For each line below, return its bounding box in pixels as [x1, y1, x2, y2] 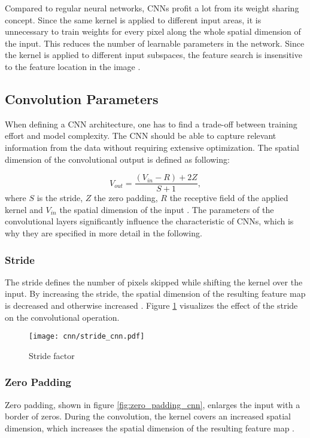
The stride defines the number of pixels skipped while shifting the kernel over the [5, 275, 303, 288]
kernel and [5, 203, 43, 215]
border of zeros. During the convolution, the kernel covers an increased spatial [5, 410, 291, 422]
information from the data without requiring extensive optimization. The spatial [5, 141, 299, 153]
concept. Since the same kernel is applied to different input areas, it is [5, 13, 262, 26]
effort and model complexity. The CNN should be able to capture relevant [5, 129, 276, 142]
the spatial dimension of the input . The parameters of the [59, 203, 274, 215]
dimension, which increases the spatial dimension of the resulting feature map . [5, 421, 294, 434]
